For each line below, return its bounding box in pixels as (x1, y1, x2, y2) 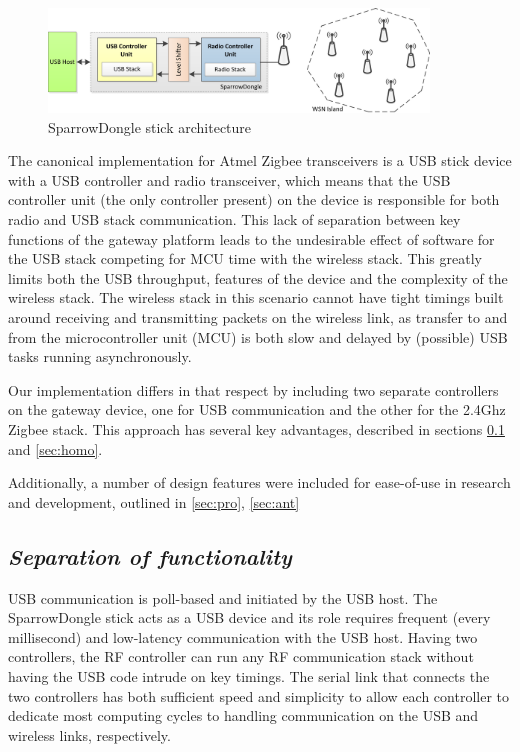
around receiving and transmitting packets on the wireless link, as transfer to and (8, 307, 508, 328)
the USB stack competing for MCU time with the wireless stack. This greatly (8, 248, 482, 269)
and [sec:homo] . (8, 438, 103, 459)
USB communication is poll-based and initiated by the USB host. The (8, 587, 438, 608)
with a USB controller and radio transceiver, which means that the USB (8, 169, 451, 190)
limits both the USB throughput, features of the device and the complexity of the (8, 267, 508, 288)
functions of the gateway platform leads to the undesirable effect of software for (8, 228, 495, 249)
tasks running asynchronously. (8, 346, 192, 367)
